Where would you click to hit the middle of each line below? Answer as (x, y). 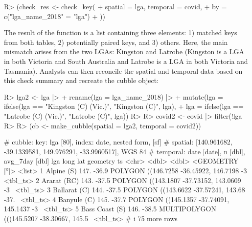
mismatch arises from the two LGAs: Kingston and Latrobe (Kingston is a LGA (124, 52)
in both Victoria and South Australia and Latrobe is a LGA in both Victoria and (126, 61)
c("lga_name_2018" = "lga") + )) (55, 16)
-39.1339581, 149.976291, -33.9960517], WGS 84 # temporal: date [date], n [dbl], (125, 151)
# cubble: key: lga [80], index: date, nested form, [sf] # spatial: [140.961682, (118, 142)
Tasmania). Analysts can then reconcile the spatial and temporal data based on (123, 71)
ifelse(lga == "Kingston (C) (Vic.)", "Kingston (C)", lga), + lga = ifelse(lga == (124, 106)
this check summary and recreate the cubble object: (81, 80)
